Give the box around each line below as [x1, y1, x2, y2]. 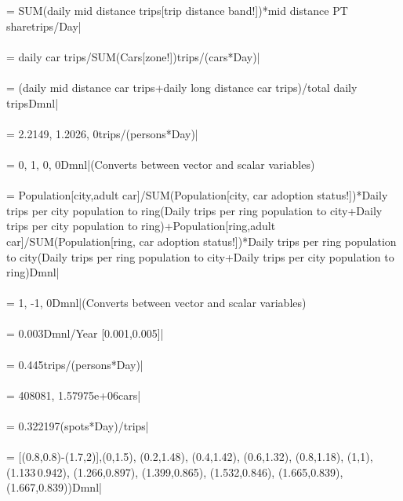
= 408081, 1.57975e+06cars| [6, 386, 141, 403]
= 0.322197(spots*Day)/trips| [6, 418, 149, 434]
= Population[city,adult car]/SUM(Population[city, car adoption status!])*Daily [6, 187, 388, 203]
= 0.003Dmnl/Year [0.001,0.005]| [6, 325, 164, 342]
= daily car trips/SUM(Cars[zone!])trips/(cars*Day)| [6, 48, 260, 64]
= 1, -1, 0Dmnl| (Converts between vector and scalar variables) [6, 294, 307, 311]
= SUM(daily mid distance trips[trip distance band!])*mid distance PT [6, 2, 348, 18]
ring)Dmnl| [6, 264, 60, 280]
